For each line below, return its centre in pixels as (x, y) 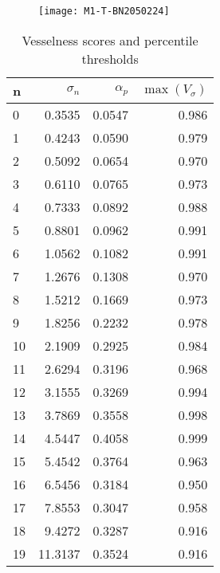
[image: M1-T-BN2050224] (104, 11)
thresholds (110, 58)
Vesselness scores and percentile (110, 40)
